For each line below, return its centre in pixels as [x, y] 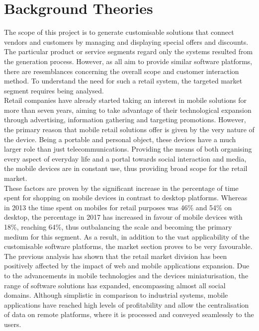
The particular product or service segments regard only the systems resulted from [129, 51]
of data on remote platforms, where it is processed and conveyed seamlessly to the [129, 314]
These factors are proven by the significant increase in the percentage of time [121, 188]
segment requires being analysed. [54, 90]
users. [13, 324]
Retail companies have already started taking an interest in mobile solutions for [126, 100]
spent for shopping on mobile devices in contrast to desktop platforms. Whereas [126, 198]
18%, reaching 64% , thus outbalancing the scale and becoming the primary [118, 227]
